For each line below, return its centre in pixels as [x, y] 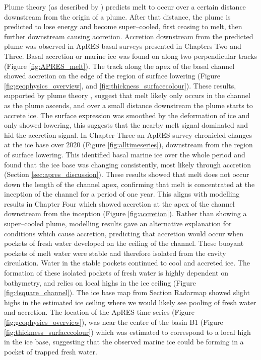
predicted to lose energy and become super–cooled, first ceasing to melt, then [123, 26]
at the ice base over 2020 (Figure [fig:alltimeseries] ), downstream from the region [128, 145]
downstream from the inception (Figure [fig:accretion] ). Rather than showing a [125, 213]
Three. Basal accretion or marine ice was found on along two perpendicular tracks [130, 56]
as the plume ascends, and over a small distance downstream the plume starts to [128, 105]
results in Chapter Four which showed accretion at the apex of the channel [119, 203]
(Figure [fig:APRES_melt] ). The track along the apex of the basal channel [119, 66]
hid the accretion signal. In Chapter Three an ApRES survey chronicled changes [128, 134]
